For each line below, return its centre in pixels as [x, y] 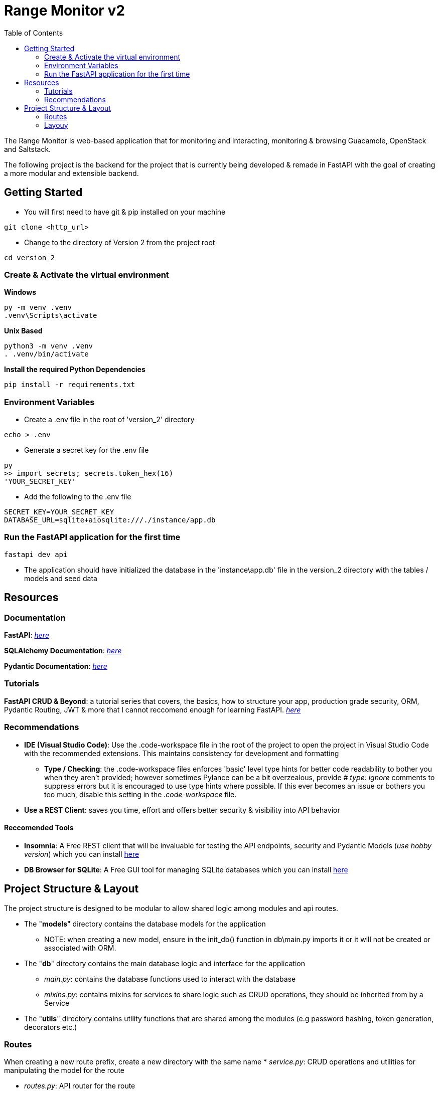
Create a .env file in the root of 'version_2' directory [109, 420]
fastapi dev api [36, 554]
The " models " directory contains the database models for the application [145, 924]
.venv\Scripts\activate [51, 316]
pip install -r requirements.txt [70, 385]
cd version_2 [30, 257]
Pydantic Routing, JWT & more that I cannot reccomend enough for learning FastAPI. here [153, 709]
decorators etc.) [51, 1027]
